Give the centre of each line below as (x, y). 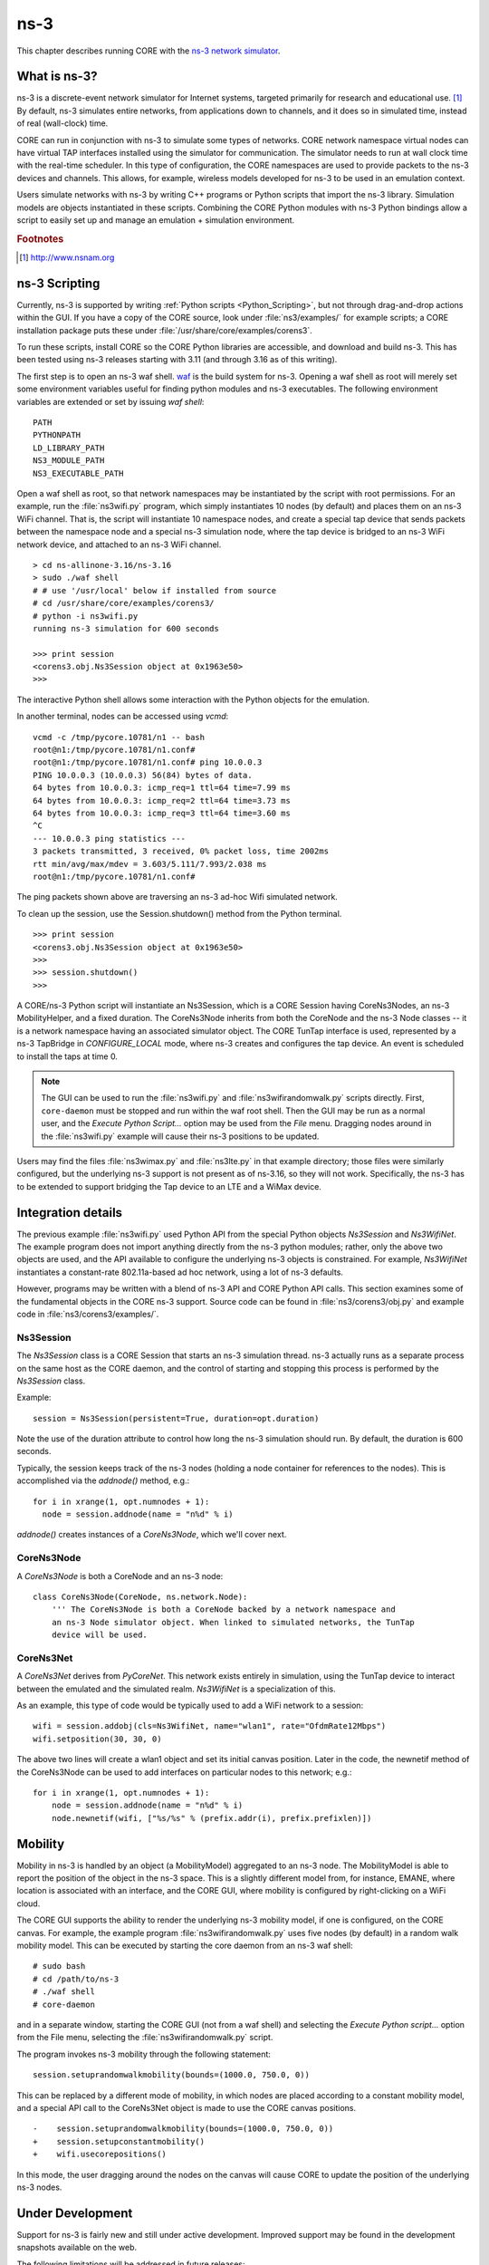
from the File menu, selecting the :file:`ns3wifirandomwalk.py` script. (145, 2038)
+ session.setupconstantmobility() (119, 2141)
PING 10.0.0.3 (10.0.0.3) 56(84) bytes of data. (143, 775)
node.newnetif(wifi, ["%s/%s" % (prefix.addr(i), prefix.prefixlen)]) (211, 1818)
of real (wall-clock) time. (62, 123)
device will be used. (100, 1635)
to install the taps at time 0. (67, 1056)
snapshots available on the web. (77, 2248)
